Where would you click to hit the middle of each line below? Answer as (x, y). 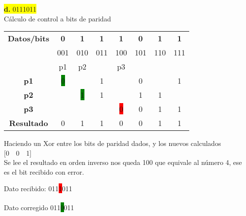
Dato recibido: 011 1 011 (38, 188)
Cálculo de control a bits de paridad (57, 18)
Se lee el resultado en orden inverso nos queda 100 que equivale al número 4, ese (123, 162)
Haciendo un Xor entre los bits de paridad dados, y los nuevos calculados (113, 143)
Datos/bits (29, 38)
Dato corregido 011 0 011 (39, 207)
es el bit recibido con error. (44, 171)
